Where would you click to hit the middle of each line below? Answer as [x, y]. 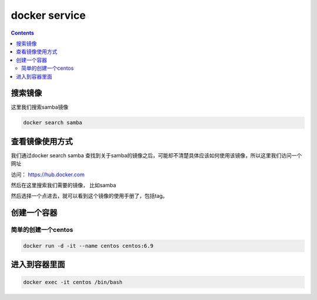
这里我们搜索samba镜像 [40, 107]
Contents [23, 33]
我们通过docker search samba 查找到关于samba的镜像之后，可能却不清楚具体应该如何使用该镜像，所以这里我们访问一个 [156, 155]
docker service [48, 15]
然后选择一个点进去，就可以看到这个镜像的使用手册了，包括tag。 [90, 196]
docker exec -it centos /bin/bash [73, 282]
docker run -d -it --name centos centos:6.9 [88, 246]
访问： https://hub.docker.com [48, 174]
